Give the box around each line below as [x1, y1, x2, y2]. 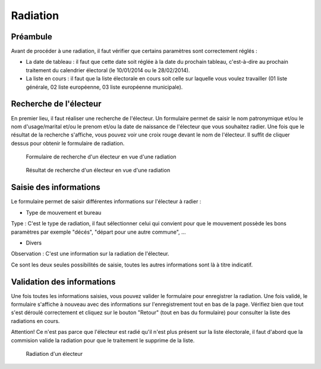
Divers [26, 239, 42, 246]
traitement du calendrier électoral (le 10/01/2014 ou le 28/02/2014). [26, 66, 190, 74]
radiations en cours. [11, 317, 60, 324]
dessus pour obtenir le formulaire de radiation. [11, 139, 125, 147]
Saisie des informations [11, 182, 100, 193]
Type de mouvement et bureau [26, 209, 102, 216]
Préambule [11, 32, 53, 42]
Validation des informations [11, 277, 116, 287]
